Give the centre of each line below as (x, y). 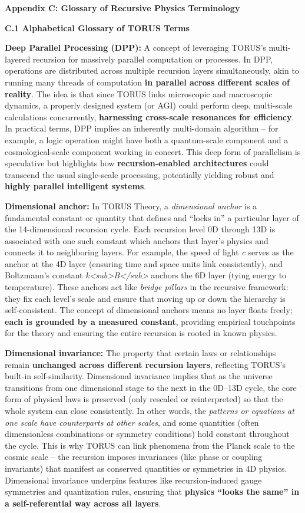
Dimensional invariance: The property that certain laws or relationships (140, 353)
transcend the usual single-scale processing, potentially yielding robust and (140, 174)
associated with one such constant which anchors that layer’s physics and (137, 240)
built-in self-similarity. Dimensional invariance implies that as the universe (139, 376)
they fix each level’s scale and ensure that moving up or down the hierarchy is (145, 298)
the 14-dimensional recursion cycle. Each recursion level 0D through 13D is (140, 229)
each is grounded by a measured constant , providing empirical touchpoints (150, 321)
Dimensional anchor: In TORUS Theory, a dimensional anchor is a (131, 205)
